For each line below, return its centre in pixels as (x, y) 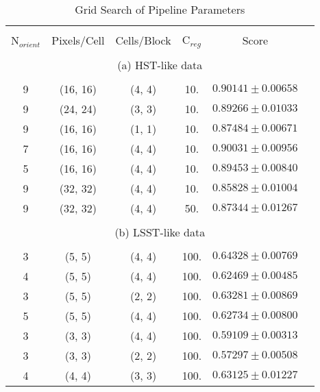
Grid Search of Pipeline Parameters (160, 9)
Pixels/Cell (78, 40)
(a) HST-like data (160, 64)
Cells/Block (143, 40)
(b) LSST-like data (160, 232)
